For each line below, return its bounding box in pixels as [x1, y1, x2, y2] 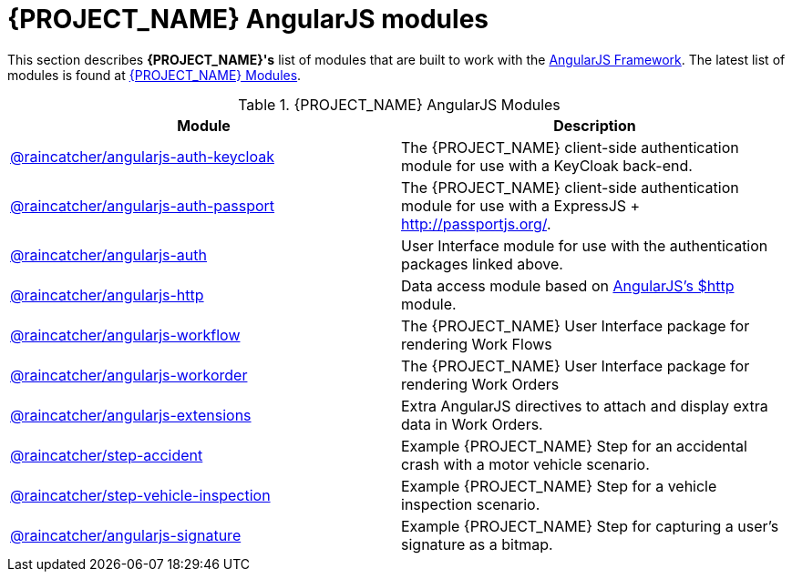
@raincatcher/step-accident [10, 445, 203, 464]
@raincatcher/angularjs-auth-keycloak [10, 147, 274, 166]
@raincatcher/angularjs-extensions [10, 405, 252, 424]
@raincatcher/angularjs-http [10, 285, 204, 304]
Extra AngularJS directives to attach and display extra [401, 396, 768, 415]
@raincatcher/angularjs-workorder [10, 365, 248, 384]
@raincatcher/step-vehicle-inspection [10, 485, 271, 504]
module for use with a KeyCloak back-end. [401, 156, 693, 175]
